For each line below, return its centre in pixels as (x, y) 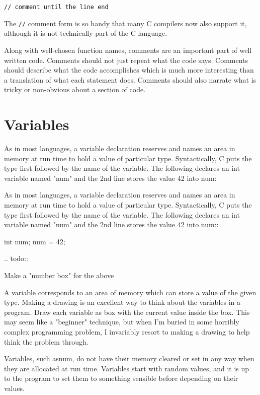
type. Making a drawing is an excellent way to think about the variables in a (122, 302)
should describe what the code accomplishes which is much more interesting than (129, 70)
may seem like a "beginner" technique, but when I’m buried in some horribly (122, 322)
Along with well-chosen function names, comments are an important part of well (128, 50)
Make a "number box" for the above (59, 275)
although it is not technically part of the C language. (86, 33)
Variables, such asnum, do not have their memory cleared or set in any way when (129, 358)
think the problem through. (46, 341)
